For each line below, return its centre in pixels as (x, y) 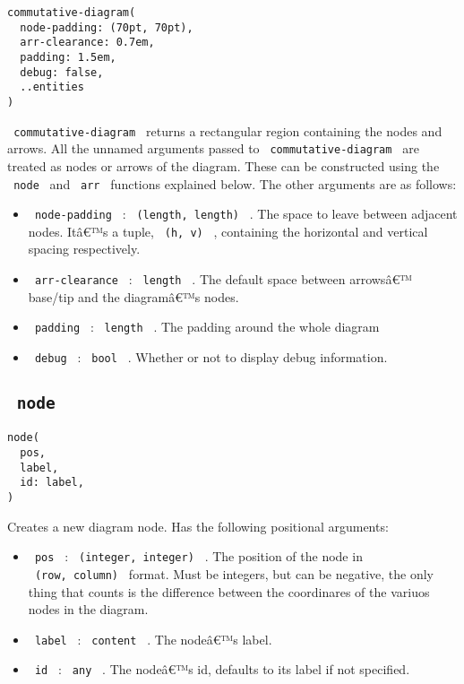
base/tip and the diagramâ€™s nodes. (133, 296)
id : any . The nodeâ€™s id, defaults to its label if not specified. (222, 669)
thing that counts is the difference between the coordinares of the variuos (229, 591)
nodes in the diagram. (88, 609)
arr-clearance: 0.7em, (87, 43)
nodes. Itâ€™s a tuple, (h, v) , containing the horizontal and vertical (228, 231)
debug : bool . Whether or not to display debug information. (211, 356)
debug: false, (62, 72)
